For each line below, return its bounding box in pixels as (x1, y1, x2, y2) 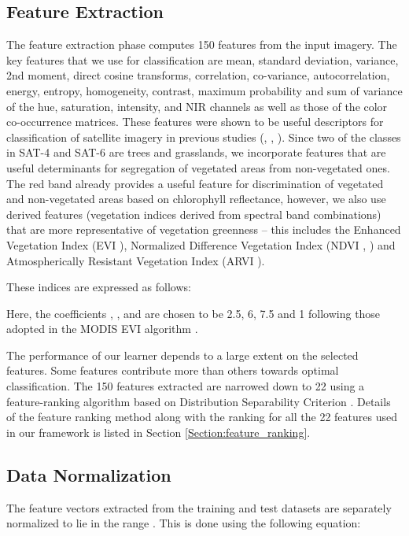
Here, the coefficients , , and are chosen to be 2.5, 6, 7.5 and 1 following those (6, 305, 381, 321)
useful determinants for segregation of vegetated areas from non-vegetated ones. (6, 159, 390, 176)
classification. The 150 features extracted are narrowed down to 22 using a (6, 378, 365, 394)
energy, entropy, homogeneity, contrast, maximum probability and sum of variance (6, 82, 403, 98)
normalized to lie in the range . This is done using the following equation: (6, 515, 361, 531)
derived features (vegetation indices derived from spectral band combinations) (6, 205, 381, 222)
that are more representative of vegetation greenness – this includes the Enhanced (6, 221, 401, 238)
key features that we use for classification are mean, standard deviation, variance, (6, 51, 399, 68)
